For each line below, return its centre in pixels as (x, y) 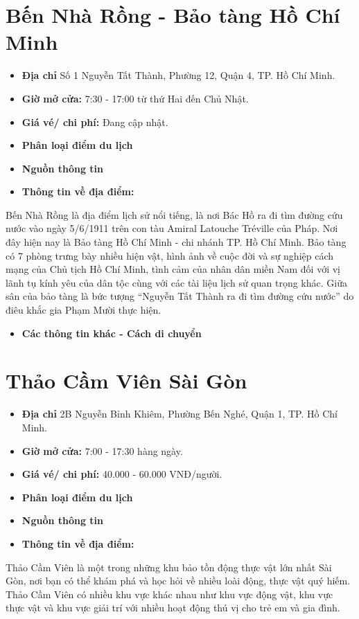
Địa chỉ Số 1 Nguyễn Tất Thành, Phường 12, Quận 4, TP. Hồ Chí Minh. (178, 75)
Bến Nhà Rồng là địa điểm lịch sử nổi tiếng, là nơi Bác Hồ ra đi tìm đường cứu (174, 214)
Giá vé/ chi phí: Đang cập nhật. (95, 122)
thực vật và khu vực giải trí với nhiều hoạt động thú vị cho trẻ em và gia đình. (173, 608)
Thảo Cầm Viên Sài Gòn (126, 380)
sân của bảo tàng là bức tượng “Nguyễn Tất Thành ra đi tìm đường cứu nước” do (180, 296)
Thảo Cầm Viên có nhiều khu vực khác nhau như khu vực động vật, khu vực (169, 594)
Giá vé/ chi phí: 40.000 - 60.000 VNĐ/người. (122, 474)
